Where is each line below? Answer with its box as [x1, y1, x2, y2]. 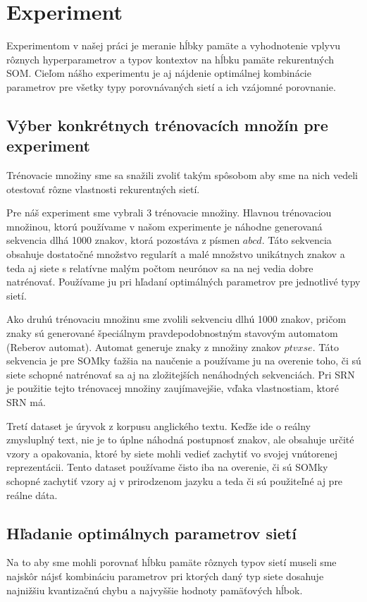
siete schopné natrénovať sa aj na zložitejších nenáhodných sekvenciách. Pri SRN [6, 367, 355, 381]
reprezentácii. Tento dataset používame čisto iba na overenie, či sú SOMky [6, 460, 328, 474]
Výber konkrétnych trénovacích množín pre [6, 113, 328, 135]
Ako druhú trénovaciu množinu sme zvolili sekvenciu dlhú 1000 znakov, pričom [6, 312, 347, 326]
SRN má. [6, 395, 46, 409]
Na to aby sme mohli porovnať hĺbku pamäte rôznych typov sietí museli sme [6, 555, 337, 570]
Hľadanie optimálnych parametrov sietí [6, 522, 297, 543]
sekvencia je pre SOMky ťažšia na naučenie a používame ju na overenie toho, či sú [6, 353, 361, 368]
